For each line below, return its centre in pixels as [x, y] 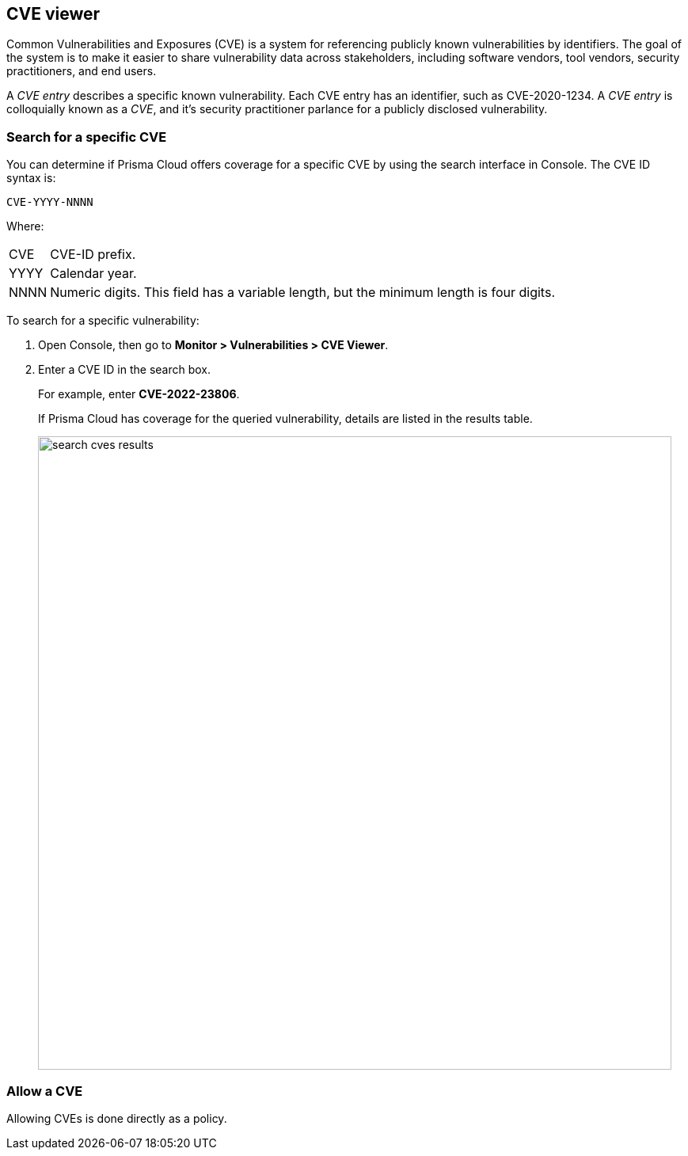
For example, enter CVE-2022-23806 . [139, 394]
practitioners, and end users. [82, 71]
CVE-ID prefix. [93, 255]
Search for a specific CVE [87, 137]
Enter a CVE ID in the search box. [125, 370]
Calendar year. [93, 274]
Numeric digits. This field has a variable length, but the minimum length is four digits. [302, 293]
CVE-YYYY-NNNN [50, 202]
